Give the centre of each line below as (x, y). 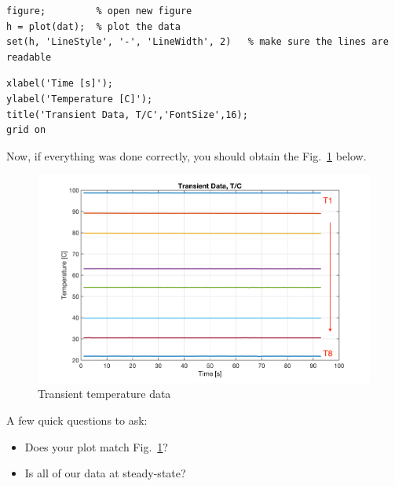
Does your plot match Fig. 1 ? (96, 446)
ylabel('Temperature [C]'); (80, 99)
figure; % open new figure (99, 11)
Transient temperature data (104, 394)
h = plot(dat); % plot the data (93, 26)
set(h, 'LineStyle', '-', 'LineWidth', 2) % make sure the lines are (197, 42)
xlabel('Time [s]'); (60, 84)
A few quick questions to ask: (77, 420)
